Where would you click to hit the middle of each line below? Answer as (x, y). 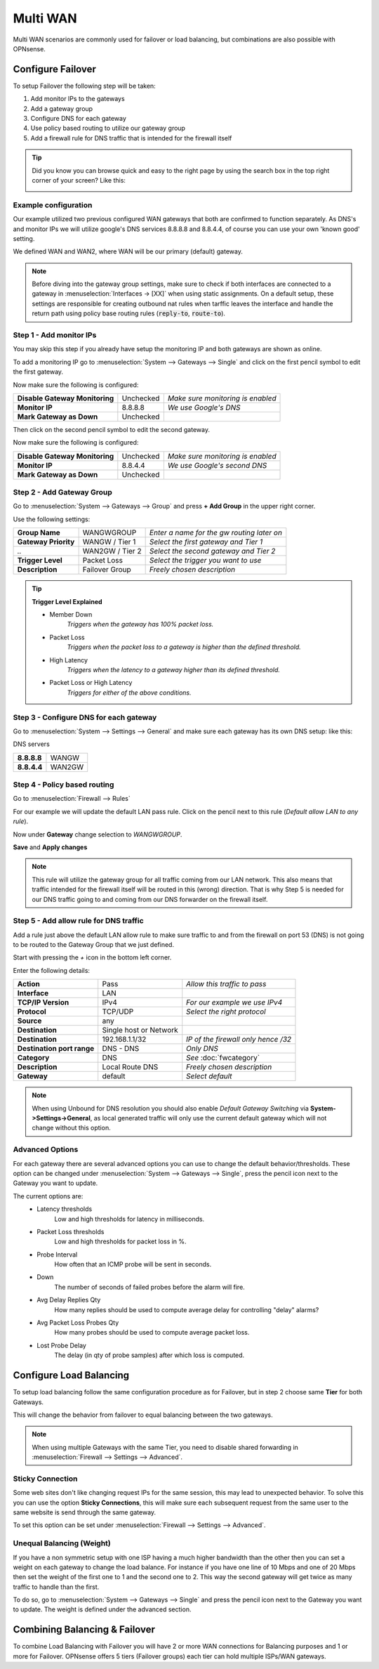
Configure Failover (54, 69)
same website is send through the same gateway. (85, 1512)
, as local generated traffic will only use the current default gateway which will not (208, 1118)
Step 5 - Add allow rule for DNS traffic (78, 921)
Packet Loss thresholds (71, 1231)
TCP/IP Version (43, 1002)
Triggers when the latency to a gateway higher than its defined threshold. (174, 669)
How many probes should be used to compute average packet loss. (152, 1333)
